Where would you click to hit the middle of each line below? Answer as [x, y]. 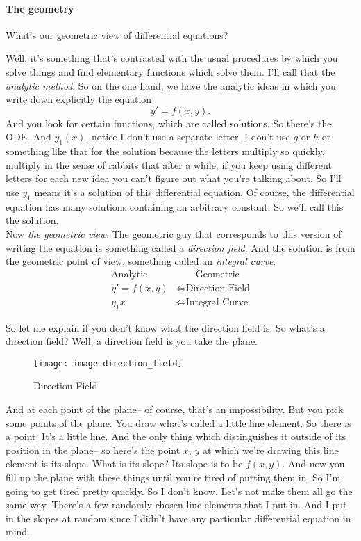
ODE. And [28, 137]
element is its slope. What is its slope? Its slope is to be [124, 463]
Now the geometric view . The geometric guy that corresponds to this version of [174, 233]
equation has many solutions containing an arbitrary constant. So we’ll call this [175, 206]
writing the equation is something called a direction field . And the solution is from [180, 247]
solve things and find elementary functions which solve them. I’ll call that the [170, 71]
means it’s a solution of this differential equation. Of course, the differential [194, 192]
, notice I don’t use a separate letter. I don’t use [188, 137]
